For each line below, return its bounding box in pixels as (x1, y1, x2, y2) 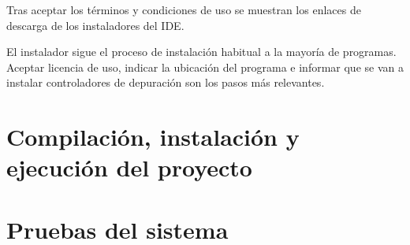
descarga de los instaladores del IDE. (6, 17, 184, 33)
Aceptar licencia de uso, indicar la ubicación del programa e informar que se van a (6, 58, 404, 75)
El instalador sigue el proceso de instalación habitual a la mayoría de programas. (6, 43, 397, 60)
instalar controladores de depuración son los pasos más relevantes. (6, 74, 325, 91)
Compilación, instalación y (6, 121, 300, 153)
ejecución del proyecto (6, 151, 252, 184)
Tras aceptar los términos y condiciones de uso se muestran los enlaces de (6, 2, 361, 17)
